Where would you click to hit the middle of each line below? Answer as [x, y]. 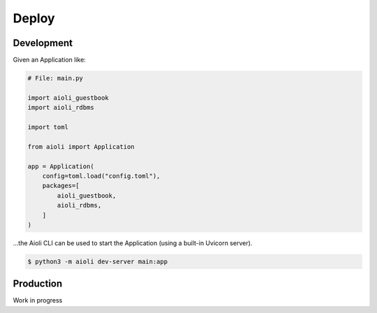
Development [43, 43]
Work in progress [38, 300]
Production [38, 284]
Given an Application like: [50, 60]
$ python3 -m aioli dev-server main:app [97, 261]
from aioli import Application [81, 146]
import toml [48, 127]
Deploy [34, 18]
